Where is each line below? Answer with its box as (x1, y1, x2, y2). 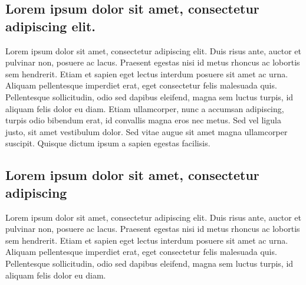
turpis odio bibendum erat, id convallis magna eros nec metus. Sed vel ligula (5, 114, 281, 126)
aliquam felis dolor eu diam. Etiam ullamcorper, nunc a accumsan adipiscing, (5, 102, 284, 114)
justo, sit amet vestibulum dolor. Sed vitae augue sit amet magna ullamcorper (5, 125, 288, 137)
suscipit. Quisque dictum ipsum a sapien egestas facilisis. (5, 137, 210, 149)
